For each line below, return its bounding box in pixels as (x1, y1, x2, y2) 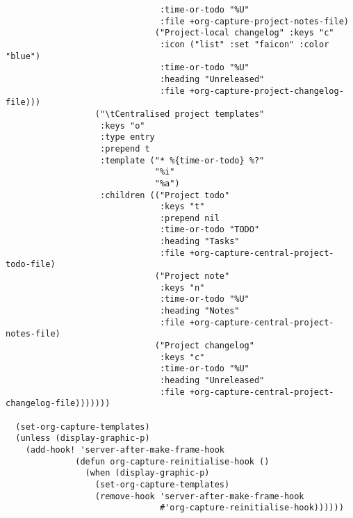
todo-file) (6, 259, 56, 270)
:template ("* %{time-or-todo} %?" (100, 155, 265, 165)
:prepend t (100, 143, 150, 154)
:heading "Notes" (159, 306, 240, 316)
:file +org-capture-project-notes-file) (159, 16, 349, 26)
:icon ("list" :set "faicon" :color (159, 39, 329, 49)
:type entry (100, 132, 155, 143)
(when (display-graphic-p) (85, 468, 210, 478)
